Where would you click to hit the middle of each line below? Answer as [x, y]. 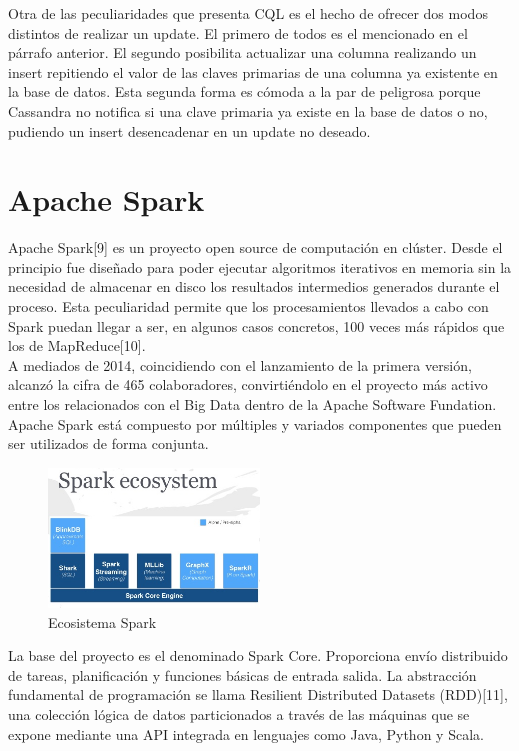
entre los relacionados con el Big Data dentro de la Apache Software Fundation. [252, 404]
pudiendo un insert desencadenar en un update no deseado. [189, 130]
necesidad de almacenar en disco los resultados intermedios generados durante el [254, 286]
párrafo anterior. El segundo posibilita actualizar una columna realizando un [242, 52]
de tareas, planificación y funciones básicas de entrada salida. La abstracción [242, 674]
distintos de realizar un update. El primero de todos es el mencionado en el [238, 32]
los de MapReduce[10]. [77, 345]
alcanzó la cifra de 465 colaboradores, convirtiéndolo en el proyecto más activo [248, 384]
